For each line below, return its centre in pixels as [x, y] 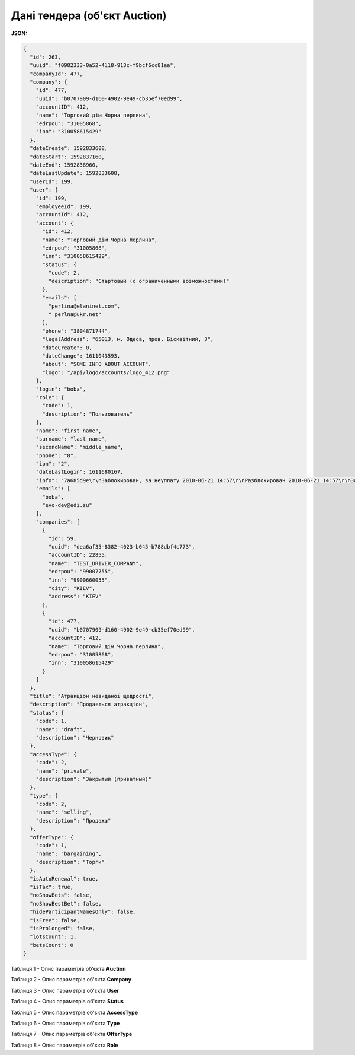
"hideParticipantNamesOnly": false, [83, 912]
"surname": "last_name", [72, 439]
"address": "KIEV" [75, 597]
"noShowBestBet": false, [66, 903]
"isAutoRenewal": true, [64, 879]
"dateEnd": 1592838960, [64, 165]
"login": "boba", [61, 389]
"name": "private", [64, 771]
